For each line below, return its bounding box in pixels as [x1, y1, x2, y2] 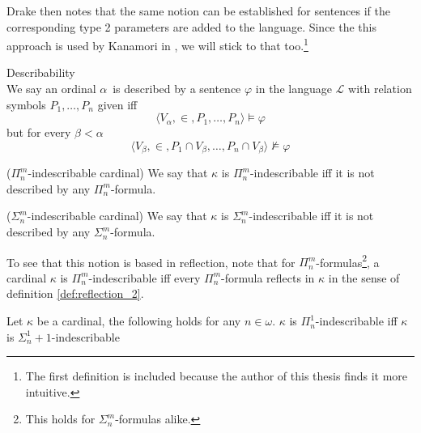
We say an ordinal [6, 80, 96, 97]
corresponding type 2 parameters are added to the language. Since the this [6, 18, 376, 35]
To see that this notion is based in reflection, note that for [6, 253, 296, 270]
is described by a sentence [113, 80, 241, 97]
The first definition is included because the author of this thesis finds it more [25, 367, 408, 384]
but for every [6, 124, 71, 141]
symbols [6, 96, 46, 112]
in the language [255, 80, 332, 97]
